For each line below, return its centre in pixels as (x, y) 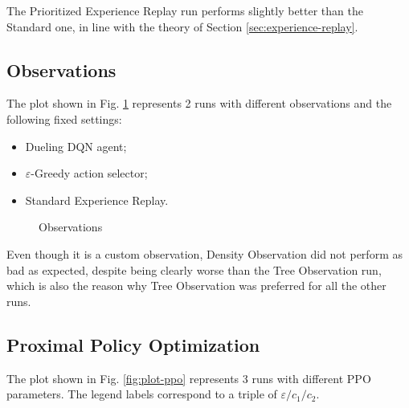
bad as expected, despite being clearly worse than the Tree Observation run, (194, 269)
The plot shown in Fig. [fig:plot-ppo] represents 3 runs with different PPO (189, 378)
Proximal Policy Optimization (133, 344)
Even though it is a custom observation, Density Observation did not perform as (204, 253)
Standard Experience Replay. (97, 200)
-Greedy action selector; (89, 173)
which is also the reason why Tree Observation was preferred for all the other (196, 286)
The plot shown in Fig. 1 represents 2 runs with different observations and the (199, 103)
